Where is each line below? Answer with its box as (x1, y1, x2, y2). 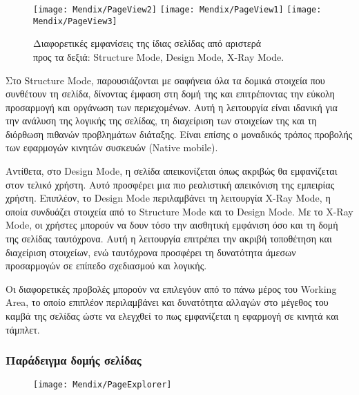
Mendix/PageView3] (33, 16, 117, 26)
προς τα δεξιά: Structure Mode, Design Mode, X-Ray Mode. (33, 49, 284, 64)
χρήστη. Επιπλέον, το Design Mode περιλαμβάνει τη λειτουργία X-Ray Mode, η (6, 191, 331, 205)
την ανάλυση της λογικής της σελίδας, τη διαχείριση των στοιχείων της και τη (6, 113, 317, 128)
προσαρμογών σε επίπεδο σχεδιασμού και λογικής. (6, 258, 207, 273)
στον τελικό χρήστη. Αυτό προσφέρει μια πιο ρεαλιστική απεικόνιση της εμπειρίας (6, 177, 335, 191)
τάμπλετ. (6, 322, 40, 336)
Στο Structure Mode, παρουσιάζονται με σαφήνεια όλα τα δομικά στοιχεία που (6, 73, 325, 87)
